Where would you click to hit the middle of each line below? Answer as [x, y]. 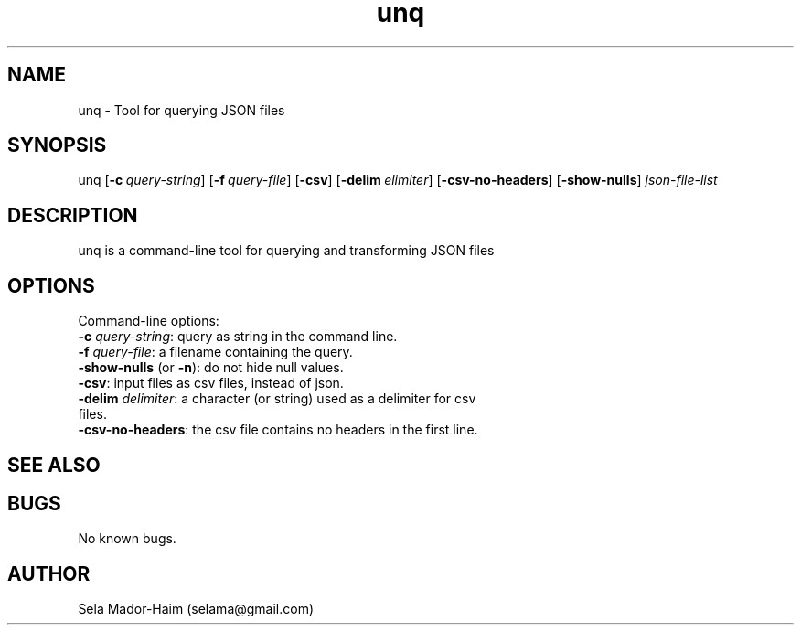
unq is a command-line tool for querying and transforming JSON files [286, 251]
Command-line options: [149, 321]
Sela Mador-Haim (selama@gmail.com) [196, 609]
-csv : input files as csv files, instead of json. [211, 383]
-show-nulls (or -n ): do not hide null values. [211, 368]
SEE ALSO [54, 465]
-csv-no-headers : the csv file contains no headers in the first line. [278, 430]
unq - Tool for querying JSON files [182, 110]
